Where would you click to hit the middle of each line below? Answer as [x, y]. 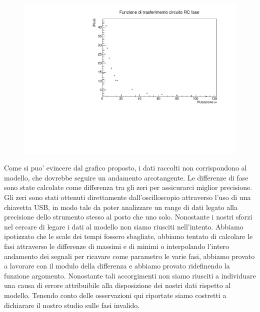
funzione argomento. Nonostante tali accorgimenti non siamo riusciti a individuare [130, 275]
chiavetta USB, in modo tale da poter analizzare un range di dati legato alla [121, 207]
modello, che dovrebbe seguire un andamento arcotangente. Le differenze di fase [126, 177]
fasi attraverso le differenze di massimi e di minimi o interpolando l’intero [117, 246]
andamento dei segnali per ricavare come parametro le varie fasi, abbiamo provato [129, 256]
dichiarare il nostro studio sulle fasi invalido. [72, 305]
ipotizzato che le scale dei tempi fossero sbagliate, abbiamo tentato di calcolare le [128, 236]
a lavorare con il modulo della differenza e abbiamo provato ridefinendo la [117, 266]
